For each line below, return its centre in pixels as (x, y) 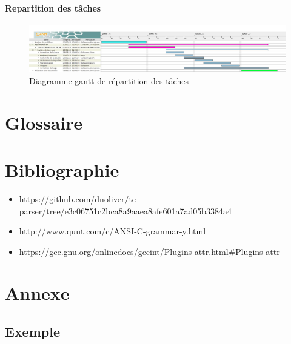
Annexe (37, 293)
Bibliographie (62, 169)
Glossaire (44, 122)
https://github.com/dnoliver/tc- (79, 198)
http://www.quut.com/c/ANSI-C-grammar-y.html (112, 231)
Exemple (32, 332)
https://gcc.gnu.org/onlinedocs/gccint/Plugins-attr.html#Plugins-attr (149, 251)
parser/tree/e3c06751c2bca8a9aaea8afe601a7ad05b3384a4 (125, 210)
